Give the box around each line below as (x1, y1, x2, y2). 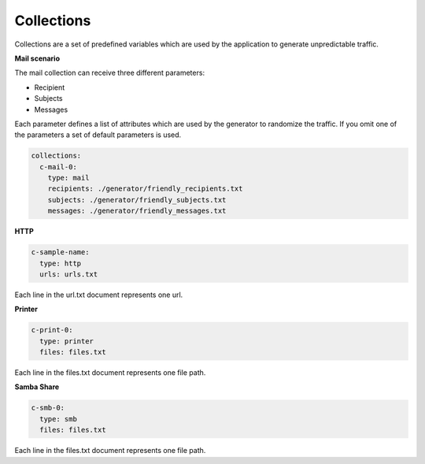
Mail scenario (14, 54, 61, 63)
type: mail (47, 173, 90, 183)
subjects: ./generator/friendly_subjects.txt (47, 195, 227, 204)
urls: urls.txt (39, 269, 98, 279)
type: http (39, 258, 82, 268)
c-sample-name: (31, 248, 90, 257)
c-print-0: (31, 325, 73, 335)
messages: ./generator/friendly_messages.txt (47, 206, 227, 216)
